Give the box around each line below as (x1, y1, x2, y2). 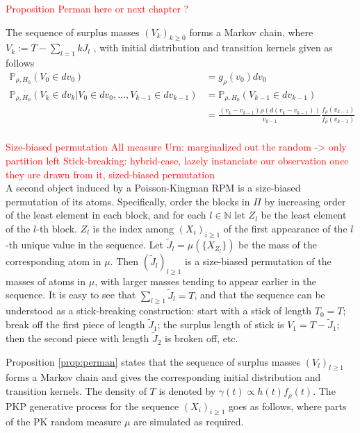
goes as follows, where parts (229, 398, 347, 413)
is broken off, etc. (164, 331, 238, 346)
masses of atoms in (6, 273, 85, 288)
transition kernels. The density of (6, 384, 147, 398)
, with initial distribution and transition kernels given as (93, 40, 333, 55)
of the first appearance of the (223, 221, 347, 236)
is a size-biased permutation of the (185, 254, 332, 269)
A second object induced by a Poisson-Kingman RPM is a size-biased (6, 180, 301, 195)
